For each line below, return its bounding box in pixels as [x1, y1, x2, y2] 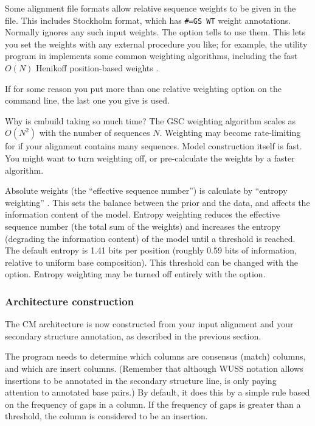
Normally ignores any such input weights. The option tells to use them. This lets [5, 26, 306, 38]
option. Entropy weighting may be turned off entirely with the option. [5, 268, 266, 280]
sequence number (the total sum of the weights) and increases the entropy [5, 219, 281, 232]
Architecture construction [5, 293, 134, 308]
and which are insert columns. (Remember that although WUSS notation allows [5, 361, 303, 374]
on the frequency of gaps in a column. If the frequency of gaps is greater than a [5, 397, 301, 410]
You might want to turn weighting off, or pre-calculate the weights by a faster [5, 152, 295, 164]
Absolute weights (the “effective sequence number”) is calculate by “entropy [5, 184, 288, 197]
